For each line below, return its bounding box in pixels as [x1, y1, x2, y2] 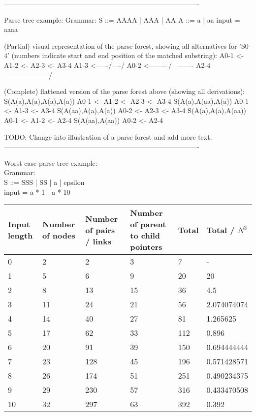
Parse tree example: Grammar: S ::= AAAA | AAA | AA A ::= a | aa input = [4, 14, 240, 25]
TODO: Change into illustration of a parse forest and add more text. [4, 131, 212, 142]
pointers [130, 241, 162, 253]
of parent [130, 218, 166, 230]
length [8, 230, 33, 241]
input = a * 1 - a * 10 [4, 186, 70, 197]
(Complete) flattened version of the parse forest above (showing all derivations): [4, 86, 245, 96]
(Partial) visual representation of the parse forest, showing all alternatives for [4, 40, 237, 51]
